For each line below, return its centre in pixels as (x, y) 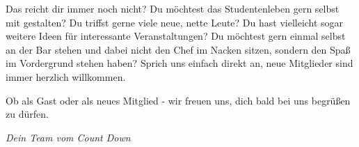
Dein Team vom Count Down (68, 137)
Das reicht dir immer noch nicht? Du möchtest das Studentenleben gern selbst (173, 8)
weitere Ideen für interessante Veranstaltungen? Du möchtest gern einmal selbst (176, 36)
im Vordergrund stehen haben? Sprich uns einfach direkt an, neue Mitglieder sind (179, 63)
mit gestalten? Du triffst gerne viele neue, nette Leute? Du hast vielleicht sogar (175, 22)
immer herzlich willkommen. (66, 76)
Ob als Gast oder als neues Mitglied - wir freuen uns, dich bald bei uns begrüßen (178, 100)
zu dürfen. (27, 114)
